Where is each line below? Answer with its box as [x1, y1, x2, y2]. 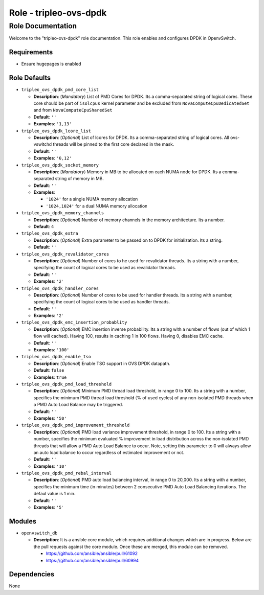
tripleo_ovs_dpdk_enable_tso [21, 354, 91, 360]
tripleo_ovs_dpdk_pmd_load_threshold [21, 382, 112, 387]
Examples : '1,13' [33, 121, 72, 127]
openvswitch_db [21, 530, 58, 536]
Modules [9, 517, 37, 526]
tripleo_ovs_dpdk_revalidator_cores [21, 251, 110, 257]
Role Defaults [9, 74, 51, 82]
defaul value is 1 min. [33, 491, 76, 497]
